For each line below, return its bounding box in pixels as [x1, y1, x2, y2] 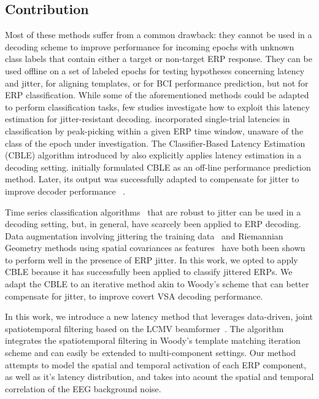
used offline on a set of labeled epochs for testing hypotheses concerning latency [5, 64, 305, 77]
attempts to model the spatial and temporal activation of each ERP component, [5, 358, 307, 371]
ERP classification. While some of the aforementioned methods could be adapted [5, 88, 309, 101]
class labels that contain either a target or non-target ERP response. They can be [5, 52, 312, 65]
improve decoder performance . [5, 184, 126, 197]
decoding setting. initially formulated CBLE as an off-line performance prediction [5, 160, 311, 173]
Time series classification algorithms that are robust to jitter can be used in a [5, 205, 301, 218]
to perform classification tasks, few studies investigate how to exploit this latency [5, 100, 310, 113]
